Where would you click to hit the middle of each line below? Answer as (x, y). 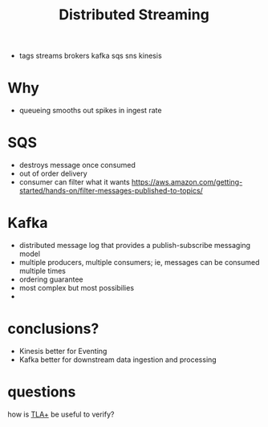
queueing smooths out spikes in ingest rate (90, 111)
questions (42, 392)
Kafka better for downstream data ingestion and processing (118, 360)
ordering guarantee (51, 279)
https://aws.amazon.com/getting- (187, 182)
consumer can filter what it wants (74, 182)
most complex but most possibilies (76, 288)
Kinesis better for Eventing (63, 351)
